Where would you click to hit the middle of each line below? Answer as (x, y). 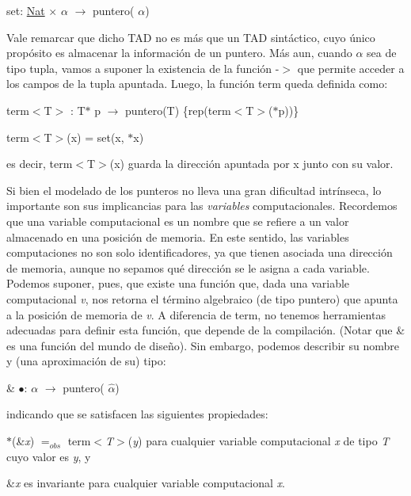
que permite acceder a (351, 68)
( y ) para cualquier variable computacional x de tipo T (259, 441)
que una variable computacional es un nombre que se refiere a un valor (178, 221)
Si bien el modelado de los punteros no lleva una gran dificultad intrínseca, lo (194, 190)
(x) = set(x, (95, 137)
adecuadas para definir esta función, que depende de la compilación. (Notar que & (206, 330)
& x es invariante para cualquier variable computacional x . (146, 483)
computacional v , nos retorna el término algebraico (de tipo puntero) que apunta (202, 298)
